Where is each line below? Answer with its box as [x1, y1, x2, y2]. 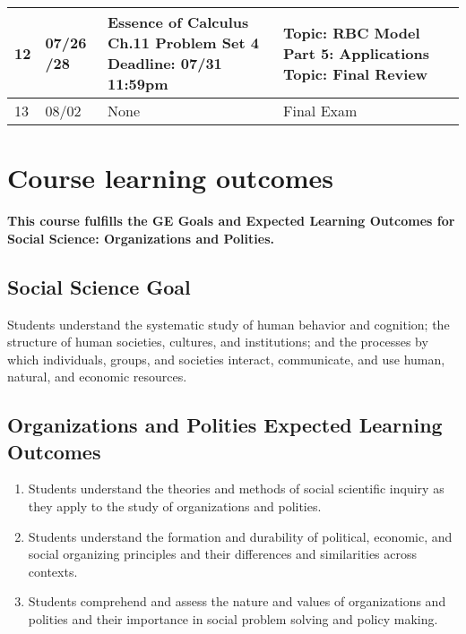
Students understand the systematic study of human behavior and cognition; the [7, 314, 450, 333]
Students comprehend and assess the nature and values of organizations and [28, 592, 446, 611]
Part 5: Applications [283, 42, 429, 64]
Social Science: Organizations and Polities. [7, 228, 274, 247]
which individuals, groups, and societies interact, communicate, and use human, [7, 349, 445, 368]
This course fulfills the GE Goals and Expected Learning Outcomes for [7, 211, 455, 230]
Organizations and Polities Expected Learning [7, 411, 443, 439]
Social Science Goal [7, 272, 191, 300]
